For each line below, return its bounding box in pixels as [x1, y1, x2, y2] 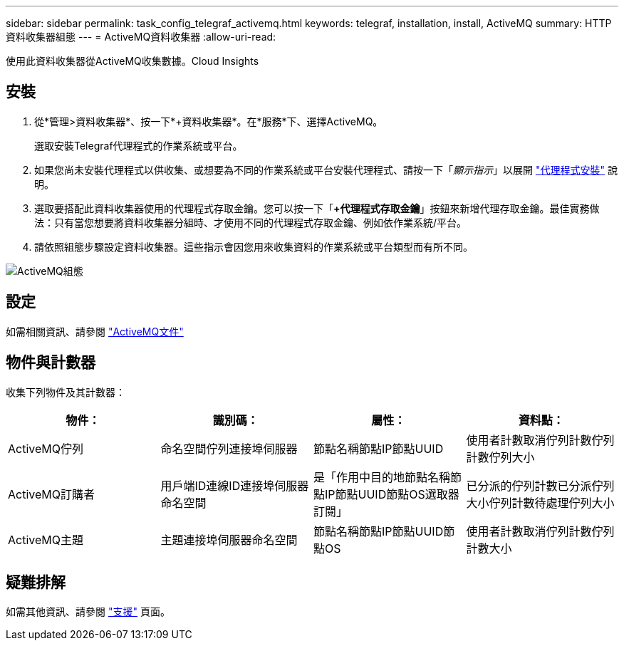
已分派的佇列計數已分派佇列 [466, 478, 615, 493]
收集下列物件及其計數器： [6, 385, 125, 398]
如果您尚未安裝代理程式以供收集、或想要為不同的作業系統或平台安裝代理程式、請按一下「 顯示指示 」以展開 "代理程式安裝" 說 [34, 163, 618, 176]
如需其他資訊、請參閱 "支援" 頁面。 [6, 605, 170, 618]
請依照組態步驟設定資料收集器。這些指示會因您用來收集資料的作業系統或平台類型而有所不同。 [34, 240, 473, 253]
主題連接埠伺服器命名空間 [160, 532, 298, 547]
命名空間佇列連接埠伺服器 [160, 441, 298, 456]
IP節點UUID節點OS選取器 [325, 486, 459, 501]
